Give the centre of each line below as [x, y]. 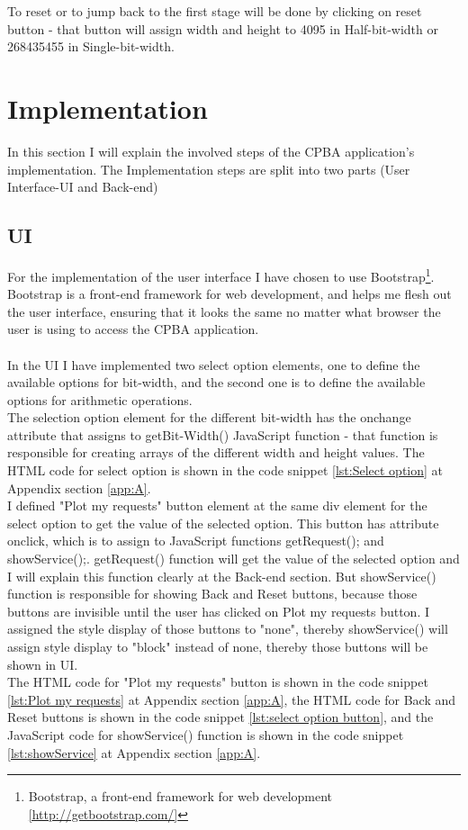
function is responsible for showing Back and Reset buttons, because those [212, 594]
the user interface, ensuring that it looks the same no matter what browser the [224, 311]
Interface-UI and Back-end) [83, 187]
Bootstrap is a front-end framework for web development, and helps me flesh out [229, 294]
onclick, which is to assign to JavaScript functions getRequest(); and [196, 541]
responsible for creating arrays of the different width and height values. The [216, 452]
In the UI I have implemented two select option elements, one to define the [214, 364]
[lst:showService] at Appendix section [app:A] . [134, 752]
